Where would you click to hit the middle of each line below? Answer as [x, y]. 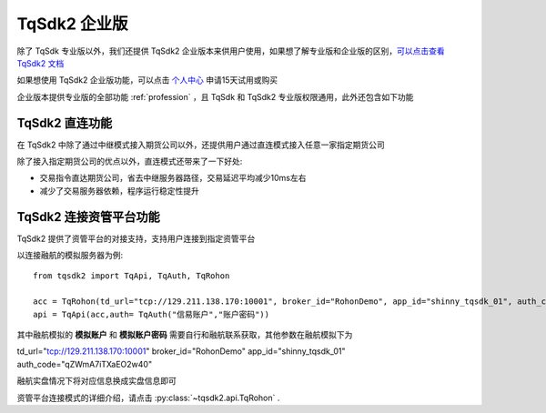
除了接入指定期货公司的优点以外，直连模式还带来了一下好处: [130, 161]
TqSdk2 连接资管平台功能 [88, 217]
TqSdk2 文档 [40, 63]
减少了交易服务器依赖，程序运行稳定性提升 [119, 190]
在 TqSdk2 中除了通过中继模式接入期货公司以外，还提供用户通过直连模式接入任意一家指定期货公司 [201, 145]
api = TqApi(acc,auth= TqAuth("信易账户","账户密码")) [152, 314]
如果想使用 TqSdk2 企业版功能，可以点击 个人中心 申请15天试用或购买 [147, 80]
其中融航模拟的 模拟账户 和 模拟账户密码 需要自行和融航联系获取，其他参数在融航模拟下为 [185, 335]
